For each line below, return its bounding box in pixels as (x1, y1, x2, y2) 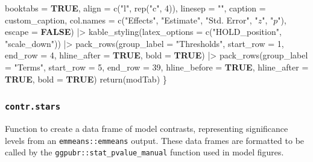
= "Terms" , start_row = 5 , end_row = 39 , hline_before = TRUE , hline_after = (5, 60, 309, 73)
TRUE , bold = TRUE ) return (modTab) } (5, 72, 167, 85)
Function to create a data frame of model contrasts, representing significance (5, 122, 288, 134)
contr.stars (5, 102, 61, 112)
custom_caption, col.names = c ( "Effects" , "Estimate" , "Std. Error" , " (5, 13, 258, 26)
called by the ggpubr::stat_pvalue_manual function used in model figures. (5, 146, 284, 158)
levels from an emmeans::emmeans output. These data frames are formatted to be (5, 134, 305, 146)
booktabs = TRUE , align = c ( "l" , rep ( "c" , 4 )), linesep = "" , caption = (5, 2, 266, 14)
